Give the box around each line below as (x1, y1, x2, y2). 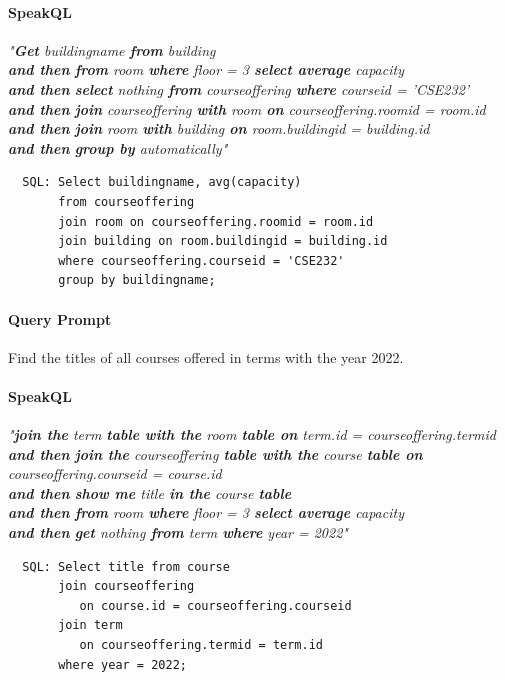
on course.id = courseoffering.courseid (79, 598, 352, 613)
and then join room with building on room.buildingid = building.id (8, 118, 430, 139)
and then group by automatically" (8, 137, 228, 158)
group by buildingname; (58, 273, 216, 288)
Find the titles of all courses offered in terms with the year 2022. (8, 346, 404, 367)
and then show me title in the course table (8, 482, 292, 503)
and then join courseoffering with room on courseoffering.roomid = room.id (8, 98, 486, 119)
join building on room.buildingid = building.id (58, 234, 388, 249)
